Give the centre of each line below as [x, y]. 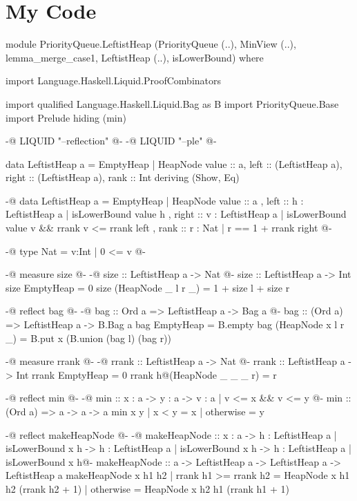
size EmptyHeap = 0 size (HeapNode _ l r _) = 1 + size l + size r [148, 287]
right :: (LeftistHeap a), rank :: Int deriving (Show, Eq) [123, 177]
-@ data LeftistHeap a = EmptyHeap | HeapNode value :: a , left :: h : [155, 200]
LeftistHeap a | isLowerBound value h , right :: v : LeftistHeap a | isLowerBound [176, 214]
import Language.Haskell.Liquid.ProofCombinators [114, 81]
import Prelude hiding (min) [66, 117]
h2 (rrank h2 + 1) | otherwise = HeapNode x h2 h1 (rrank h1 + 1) [147, 488]
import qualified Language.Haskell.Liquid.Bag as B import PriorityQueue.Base [172, 103]
